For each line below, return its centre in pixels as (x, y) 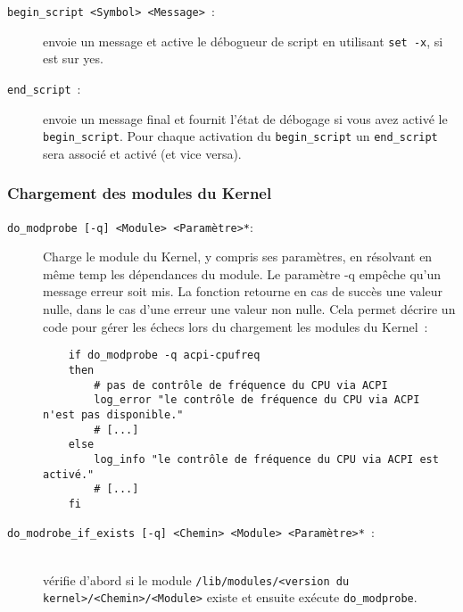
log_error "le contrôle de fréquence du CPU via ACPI (257, 400)
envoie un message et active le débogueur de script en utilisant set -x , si (243, 41)
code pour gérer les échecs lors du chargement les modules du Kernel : (236, 326)
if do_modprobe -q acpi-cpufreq (164, 356)
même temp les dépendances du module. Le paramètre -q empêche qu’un (242, 273)
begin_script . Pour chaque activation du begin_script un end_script (240, 136)
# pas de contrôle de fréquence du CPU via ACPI (241, 385)
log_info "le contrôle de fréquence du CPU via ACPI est (266, 459)
